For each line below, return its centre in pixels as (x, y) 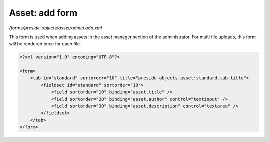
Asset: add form (43, 13)
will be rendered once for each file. (45, 44)
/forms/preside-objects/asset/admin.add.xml (56, 28)
